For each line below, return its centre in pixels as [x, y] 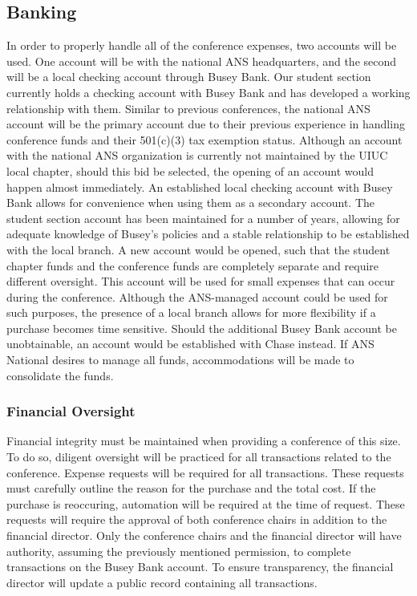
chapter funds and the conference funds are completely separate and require [193, 265]
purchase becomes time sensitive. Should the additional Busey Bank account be [202, 328]
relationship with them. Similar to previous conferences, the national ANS [188, 108]
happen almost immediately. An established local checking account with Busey [200, 187]
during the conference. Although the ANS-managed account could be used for [197, 296]
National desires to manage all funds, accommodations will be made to [180, 360]
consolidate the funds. [60, 375]
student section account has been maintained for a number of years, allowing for [203, 218]
